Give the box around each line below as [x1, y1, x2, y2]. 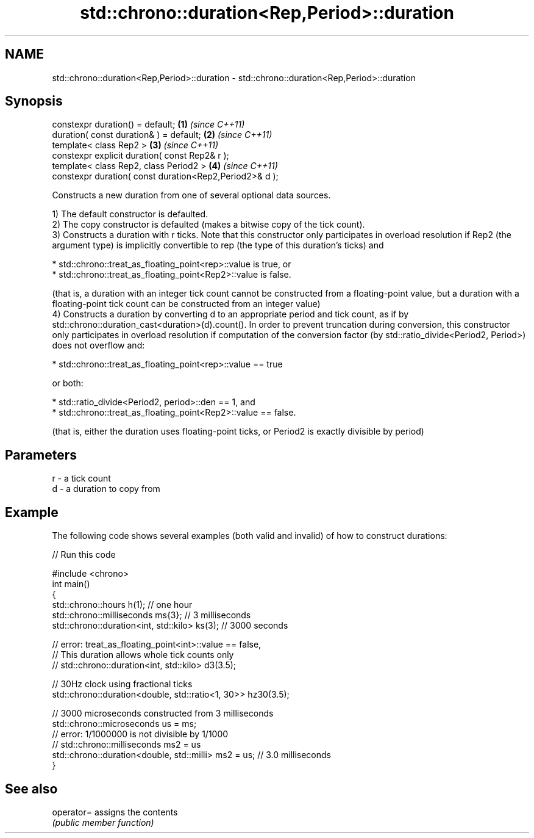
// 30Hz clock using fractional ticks [52, 679, 193, 690]
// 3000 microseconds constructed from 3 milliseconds [52, 708, 274, 719]
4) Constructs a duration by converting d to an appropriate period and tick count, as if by [52, 309, 409, 320]
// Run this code [52, 549, 116, 560]
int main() [52, 579, 90, 590]
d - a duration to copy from [52, 483, 160, 494]
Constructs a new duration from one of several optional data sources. [52, 190, 331, 201]
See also [5, 781, 58, 796]
